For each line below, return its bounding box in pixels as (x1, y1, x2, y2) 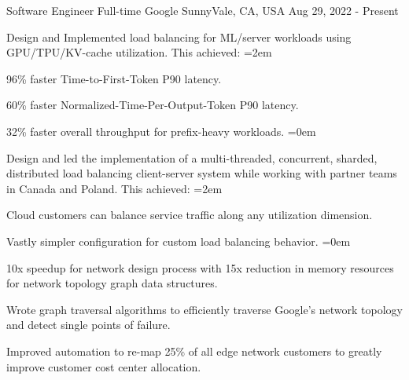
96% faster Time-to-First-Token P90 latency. (6, 70, 222, 86)
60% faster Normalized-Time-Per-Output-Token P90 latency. (6, 97, 299, 113)
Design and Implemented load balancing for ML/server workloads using (6, 28, 352, 45)
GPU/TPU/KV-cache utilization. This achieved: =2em (6, 44, 272, 60)
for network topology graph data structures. (6, 275, 218, 291)
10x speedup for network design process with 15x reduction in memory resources (6, 259, 394, 276)
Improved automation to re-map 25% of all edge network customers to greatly (6, 342, 382, 359)
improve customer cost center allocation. (6, 358, 201, 375)
